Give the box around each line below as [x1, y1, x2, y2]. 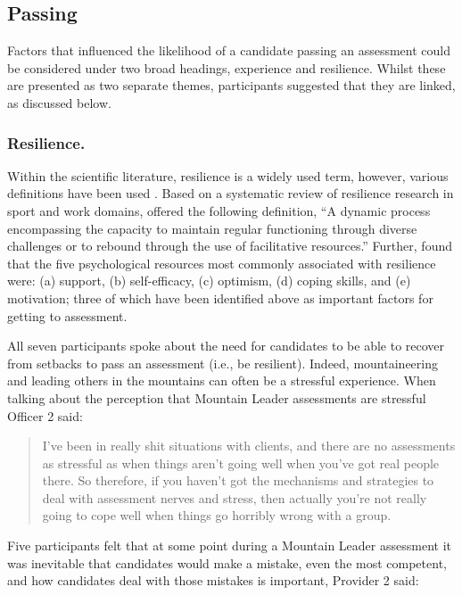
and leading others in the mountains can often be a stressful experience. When [7, 371, 436, 390]
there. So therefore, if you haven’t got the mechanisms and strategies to [42, 471, 434, 490]
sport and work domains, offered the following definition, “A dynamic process [7, 201, 431, 219]
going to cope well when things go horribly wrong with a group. [42, 506, 392, 525]
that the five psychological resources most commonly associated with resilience [7, 253, 436, 272]
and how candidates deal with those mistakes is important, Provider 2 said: [7, 571, 419, 590]
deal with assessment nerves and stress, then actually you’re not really [42, 488, 427, 507]
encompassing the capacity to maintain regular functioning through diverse [7, 219, 417, 237]
